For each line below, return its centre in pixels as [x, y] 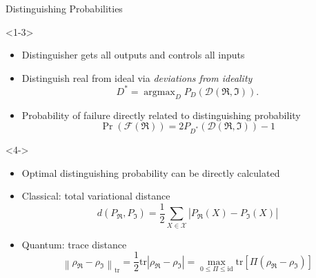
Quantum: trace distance [74, 244]
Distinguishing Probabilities [64, 8]
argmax [159, 92]
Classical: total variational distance [96, 196]
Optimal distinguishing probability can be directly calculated [151, 172]
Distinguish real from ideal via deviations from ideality [137, 77]
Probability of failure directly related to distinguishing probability [161, 115]
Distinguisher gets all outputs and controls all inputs [133, 55]
